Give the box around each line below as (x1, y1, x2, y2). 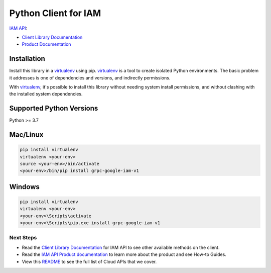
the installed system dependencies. (9, 91, 83, 97)
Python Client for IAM (9, 8, 101, 19)
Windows (9, 183, 40, 191)
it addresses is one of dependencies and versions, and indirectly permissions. (9, 74, 171, 80)
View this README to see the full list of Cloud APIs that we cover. (22, 258, 157, 264)
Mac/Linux (9, 131, 44, 139)
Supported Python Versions (9, 104, 98, 113)
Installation (9, 54, 45, 63)
